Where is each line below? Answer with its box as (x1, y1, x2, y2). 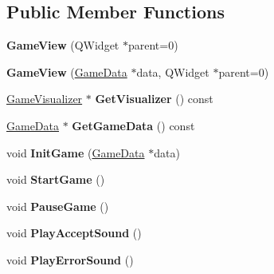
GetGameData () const (72, 117, 195, 133)
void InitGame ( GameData (6, 144, 145, 161)
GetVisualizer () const (95, 90, 213, 107)
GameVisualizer (6, 90, 83, 107)
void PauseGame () (6, 197, 109, 214)
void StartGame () (6, 171, 105, 188)
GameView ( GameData (6, 63, 127, 80)
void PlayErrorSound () (6, 251, 134, 268)
